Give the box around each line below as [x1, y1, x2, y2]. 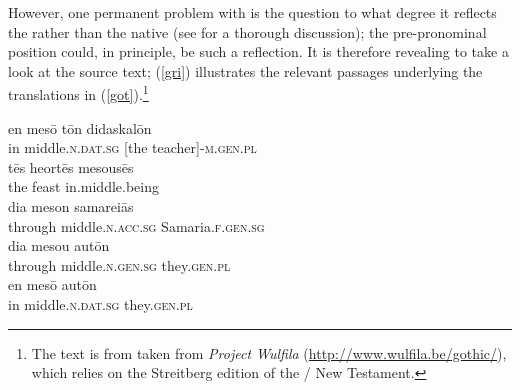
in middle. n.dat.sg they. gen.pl [8, 293, 193, 314]
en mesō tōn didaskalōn [8, 117, 152, 138]
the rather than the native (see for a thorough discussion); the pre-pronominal [8, 21, 487, 42]
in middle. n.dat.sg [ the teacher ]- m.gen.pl [8, 137, 257, 158]
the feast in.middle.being [8, 176, 159, 197]
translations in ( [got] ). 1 [8, 81, 149, 105]
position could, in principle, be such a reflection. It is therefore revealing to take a [8, 41, 509, 62]
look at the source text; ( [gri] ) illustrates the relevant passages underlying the [8, 60, 483, 81]
